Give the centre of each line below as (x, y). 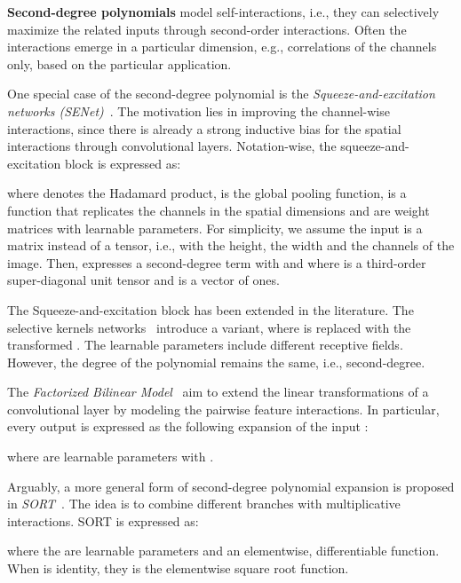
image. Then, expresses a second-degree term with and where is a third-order (217, 262)
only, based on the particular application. (119, 63)
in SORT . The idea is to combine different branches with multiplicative (204, 504)
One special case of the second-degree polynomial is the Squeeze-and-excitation (221, 94)
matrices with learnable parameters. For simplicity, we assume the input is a (215, 228)
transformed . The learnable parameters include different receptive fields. (205, 345)
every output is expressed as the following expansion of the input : (188, 426)
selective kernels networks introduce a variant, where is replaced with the (209, 327)
